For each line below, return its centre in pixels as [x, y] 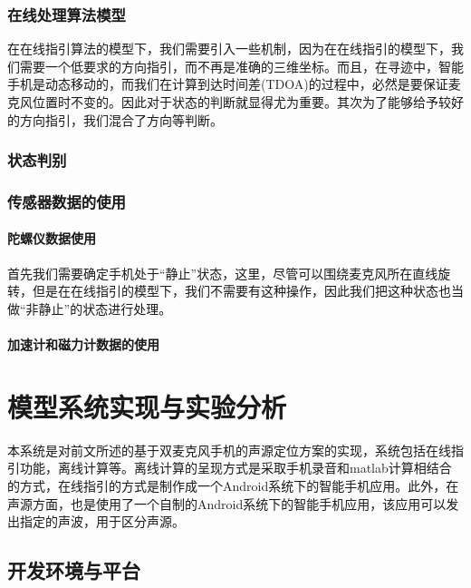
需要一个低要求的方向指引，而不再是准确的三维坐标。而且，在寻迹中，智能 [241, 66]
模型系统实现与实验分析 [147, 406]
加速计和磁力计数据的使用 [83, 344]
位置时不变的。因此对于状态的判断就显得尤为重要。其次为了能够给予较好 [248, 102]
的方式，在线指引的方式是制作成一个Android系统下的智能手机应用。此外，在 [233, 485]
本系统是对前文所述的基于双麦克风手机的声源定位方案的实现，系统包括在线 [229, 450]
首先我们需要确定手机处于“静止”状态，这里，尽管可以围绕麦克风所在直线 [223, 273]
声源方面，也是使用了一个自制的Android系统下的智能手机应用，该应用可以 [227, 503]
